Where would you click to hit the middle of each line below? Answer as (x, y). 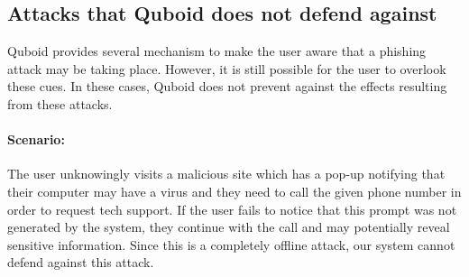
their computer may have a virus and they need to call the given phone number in (234, 191)
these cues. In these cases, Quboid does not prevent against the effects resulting (227, 86)
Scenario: (36, 139)
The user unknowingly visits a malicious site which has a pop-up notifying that (226, 174)
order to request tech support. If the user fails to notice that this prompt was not (232, 209)
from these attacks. (60, 103)
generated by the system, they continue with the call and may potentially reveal (229, 227)
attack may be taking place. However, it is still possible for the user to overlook (227, 68)
